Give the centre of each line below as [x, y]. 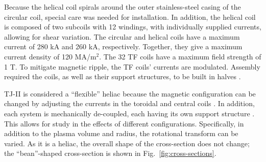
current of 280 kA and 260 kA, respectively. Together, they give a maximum [123, 46]
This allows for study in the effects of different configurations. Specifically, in [124, 123]
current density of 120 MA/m [50, 56]
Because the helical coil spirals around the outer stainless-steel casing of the [123, 7]
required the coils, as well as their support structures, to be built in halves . [123, 76]
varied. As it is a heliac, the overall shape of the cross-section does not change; [127, 143]
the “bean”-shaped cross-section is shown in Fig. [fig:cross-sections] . [110, 153]
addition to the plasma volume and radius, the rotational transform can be [121, 133]
